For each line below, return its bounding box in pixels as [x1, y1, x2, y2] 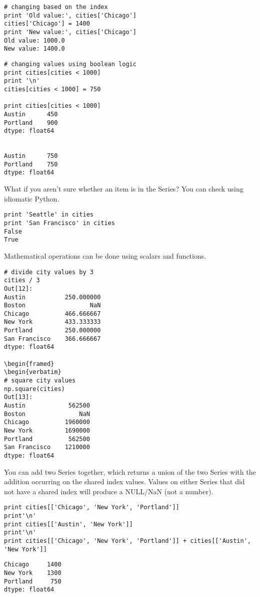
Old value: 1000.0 [4, 37, 65, 44]
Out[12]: [4, 285, 33, 292]
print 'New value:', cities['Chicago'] [4, 28, 136, 36]
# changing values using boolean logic [4, 60, 136, 68]
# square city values [4, 377, 76, 384]
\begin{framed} [4, 360, 54, 367]
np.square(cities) [4, 385, 65, 392]
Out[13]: [4, 393, 33, 401]
